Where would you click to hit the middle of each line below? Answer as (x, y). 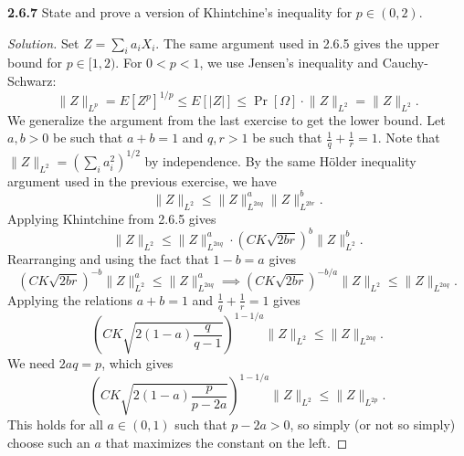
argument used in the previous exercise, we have (142, 180)
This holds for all (55, 424)
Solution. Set (43, 42)
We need (32, 363)
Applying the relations (70, 299)
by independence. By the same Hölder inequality (280, 160)
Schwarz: (32, 80)
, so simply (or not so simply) (373, 424)
